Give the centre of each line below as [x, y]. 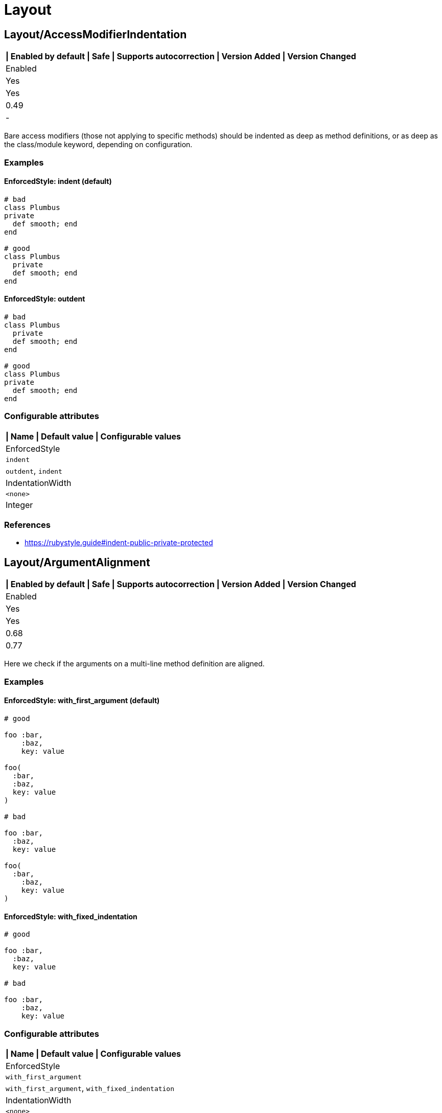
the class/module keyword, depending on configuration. [98, 145]
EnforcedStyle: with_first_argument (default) [82, 701]
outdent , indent [34, 470]
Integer [19, 505]
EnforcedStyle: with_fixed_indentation [71, 916]
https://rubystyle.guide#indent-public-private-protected [119, 543]
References [27, 525]
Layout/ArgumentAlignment [77, 562]
